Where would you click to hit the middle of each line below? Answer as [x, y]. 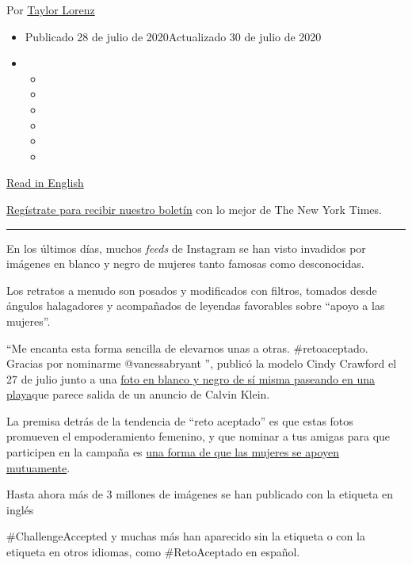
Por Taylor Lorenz [51, 10]
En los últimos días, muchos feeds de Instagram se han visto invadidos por [186, 248]
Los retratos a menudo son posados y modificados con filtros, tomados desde [192, 290]
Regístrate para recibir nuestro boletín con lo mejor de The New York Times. [194, 209]
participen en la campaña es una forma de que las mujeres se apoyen [173, 452]
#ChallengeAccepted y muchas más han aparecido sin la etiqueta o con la [186, 536]
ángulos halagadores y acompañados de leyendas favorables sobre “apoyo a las [196, 305]
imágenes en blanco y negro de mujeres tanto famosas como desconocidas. [185, 263]
